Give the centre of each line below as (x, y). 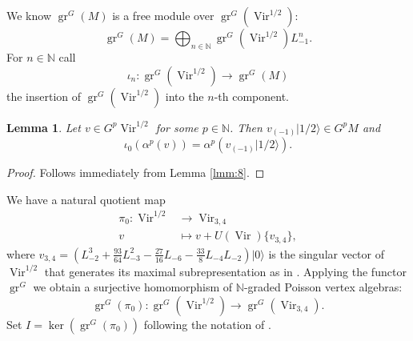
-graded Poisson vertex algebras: (323, 287)
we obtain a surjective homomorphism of (133, 287)
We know (29, 15)
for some (177, 127)
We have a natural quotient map (86, 199)
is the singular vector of (326, 253)
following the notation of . (207, 324)
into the (184, 96)
